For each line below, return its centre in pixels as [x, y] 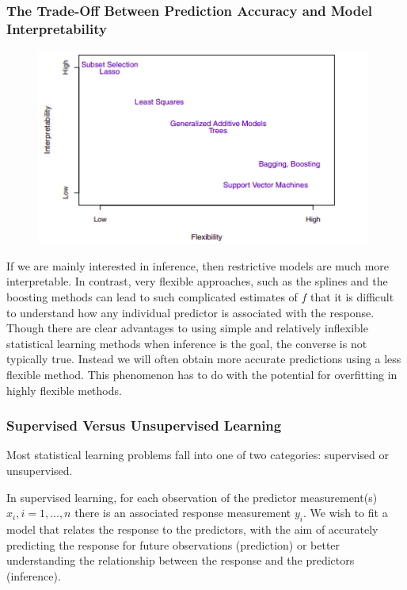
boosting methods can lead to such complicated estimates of [152, 297]
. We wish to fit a [346, 513]
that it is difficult [352, 297]
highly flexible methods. [64, 390]
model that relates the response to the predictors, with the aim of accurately [192, 529]
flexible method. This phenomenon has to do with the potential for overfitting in [202, 375]
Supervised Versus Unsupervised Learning [144, 425]
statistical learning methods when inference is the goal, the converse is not [187, 343]
